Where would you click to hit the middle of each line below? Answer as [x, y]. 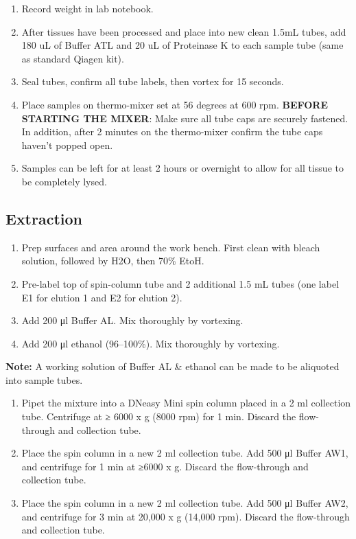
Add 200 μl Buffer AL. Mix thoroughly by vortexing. [132, 320]
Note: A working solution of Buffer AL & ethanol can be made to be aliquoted [173, 366]
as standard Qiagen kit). [73, 58]
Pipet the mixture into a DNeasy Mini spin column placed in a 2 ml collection [186, 403]
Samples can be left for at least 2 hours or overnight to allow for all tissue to [182, 168]
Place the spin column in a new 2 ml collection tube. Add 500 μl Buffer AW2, [185, 503]
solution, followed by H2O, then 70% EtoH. [113, 261]
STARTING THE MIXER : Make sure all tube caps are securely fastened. [185, 118]
